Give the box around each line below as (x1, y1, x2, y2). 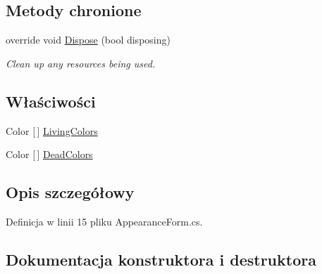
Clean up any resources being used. (6, 56, 156, 70)
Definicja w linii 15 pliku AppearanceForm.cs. (6, 214, 203, 228)
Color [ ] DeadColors (6, 147, 93, 162)
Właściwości (6, 90, 96, 112)
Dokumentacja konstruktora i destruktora (6, 248, 316, 270)
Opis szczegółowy (6, 181, 135, 203)
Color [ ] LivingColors (6, 123, 98, 138)
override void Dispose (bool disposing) (6, 32, 171, 47)
